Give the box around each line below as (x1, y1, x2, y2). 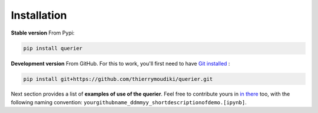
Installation (11, 9, 67, 22)
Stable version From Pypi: (11, 29, 75, 36)
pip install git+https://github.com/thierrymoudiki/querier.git (23, 76, 213, 82)
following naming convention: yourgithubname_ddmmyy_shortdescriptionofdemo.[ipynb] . (11, 98, 247, 105)
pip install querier (23, 44, 82, 52)
